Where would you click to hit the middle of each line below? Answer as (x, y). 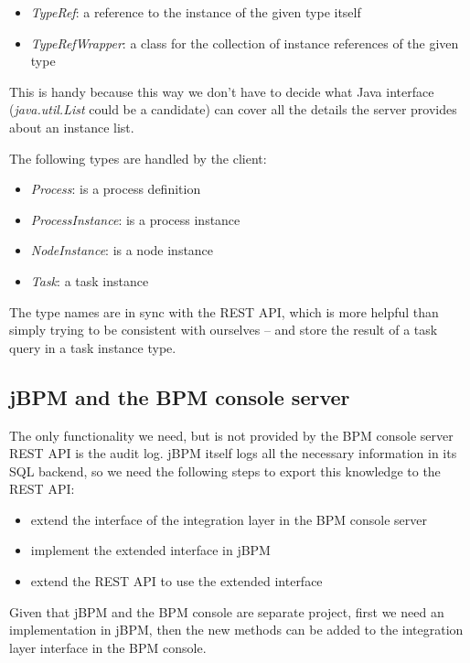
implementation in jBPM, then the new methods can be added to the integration (236, 630)
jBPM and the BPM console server (180, 396)
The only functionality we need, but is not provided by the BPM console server (231, 435)
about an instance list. (72, 127)
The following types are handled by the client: (138, 158)
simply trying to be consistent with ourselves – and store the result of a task (224, 330)
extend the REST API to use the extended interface (176, 581)
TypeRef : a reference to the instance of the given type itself (196, 12)
